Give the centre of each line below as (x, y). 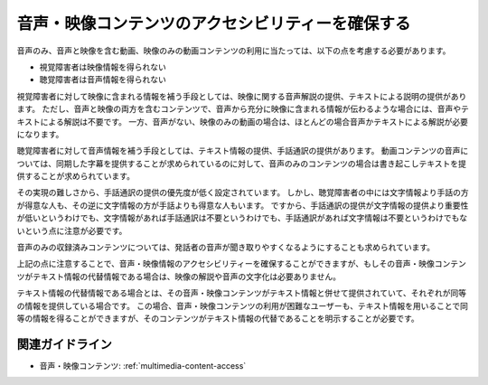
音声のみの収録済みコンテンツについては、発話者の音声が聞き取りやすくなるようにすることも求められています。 (226, 248)
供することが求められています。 (76, 176)
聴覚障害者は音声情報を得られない (103, 80)
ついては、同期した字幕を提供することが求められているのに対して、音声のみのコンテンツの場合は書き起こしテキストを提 (242, 164)
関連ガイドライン (64, 344)
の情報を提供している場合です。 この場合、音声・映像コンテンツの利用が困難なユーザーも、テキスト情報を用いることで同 (243, 305)
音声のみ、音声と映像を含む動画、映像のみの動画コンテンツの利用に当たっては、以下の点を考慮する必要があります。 (234, 51)
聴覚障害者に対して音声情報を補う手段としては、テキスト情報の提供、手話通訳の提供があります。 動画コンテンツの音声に (243, 151)
